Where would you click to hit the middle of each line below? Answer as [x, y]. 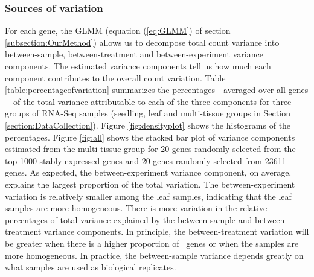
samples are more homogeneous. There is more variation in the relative [136, 208]
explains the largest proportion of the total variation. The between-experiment [150, 184]
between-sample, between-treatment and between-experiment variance [134, 54]
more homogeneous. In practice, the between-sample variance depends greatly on [154, 255]
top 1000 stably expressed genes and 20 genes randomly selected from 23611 [146, 160]
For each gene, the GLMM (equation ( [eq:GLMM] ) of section [118, 30]
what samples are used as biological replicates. [91, 267]
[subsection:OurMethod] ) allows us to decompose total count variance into [142, 42]
